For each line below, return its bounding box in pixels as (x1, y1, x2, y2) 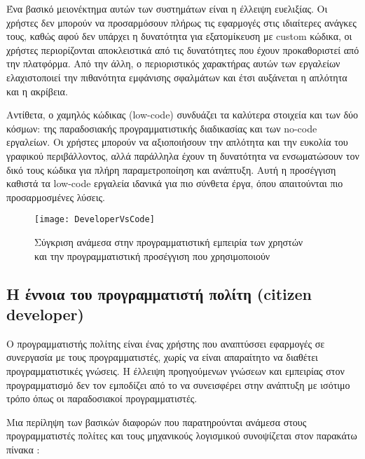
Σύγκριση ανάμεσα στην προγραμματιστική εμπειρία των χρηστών (34, 234, 303, 249)
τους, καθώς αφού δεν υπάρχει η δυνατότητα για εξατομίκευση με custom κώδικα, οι (6, 29, 352, 43)
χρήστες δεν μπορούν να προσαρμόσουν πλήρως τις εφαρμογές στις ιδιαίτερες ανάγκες (6, 15, 357, 29)
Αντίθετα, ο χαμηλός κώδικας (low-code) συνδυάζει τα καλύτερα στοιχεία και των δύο (6, 107, 358, 122)
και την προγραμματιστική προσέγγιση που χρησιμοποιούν (34, 248, 270, 263)
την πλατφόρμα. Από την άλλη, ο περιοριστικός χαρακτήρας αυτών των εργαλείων (6, 56, 340, 71)
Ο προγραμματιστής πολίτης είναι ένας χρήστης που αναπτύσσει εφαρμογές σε (6, 336, 325, 350)
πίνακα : (6, 441, 40, 456)
